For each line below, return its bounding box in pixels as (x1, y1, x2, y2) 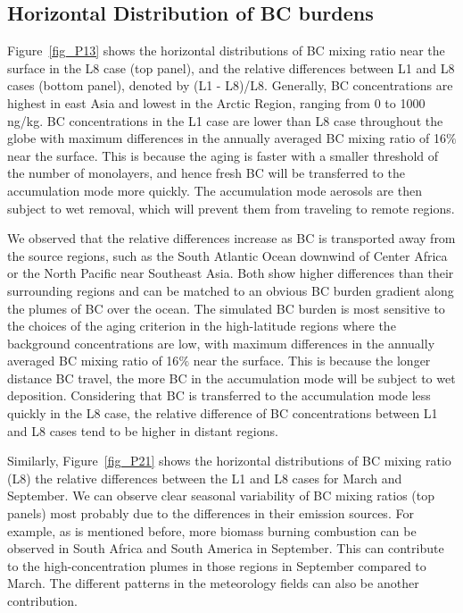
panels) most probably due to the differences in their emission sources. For (7, 504, 414, 523)
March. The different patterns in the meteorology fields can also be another (7, 574, 419, 592)
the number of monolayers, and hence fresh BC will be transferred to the (7, 164, 405, 182)
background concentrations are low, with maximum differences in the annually (7, 333, 435, 352)
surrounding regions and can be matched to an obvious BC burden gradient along (7, 281, 454, 299)
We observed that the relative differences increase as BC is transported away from (7, 229, 456, 248)
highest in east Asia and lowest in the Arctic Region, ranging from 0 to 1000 (7, 93, 426, 112)
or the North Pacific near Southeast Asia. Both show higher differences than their (7, 264, 454, 282)
